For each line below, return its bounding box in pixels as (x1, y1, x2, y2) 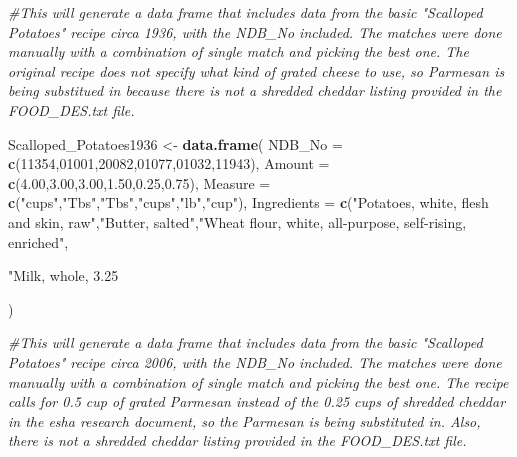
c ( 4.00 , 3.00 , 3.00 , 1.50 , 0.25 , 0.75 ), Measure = (8, 172, 271, 193)
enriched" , (8, 231, 69, 252)
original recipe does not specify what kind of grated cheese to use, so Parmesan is (8, 60, 505, 81)
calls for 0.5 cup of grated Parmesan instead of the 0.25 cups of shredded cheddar (8, 391, 506, 412)
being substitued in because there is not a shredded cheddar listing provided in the (8, 80, 502, 101)
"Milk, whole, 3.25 (8, 265, 119, 286)
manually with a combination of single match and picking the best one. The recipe (8, 371, 509, 392)
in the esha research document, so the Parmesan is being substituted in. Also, (8, 410, 481, 431)
